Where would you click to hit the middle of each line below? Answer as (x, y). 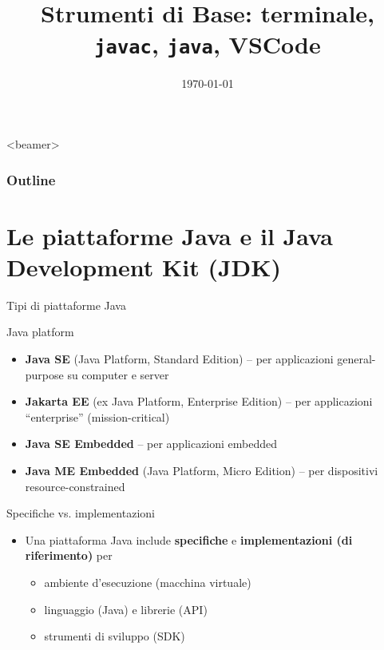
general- (356, 358)
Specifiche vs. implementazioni (81, 513)
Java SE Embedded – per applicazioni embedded (151, 444)
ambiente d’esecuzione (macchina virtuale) (148, 582)
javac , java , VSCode (208, 44)
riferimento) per (69, 555)
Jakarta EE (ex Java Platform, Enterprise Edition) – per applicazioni (199, 401)
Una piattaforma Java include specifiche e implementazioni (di (189, 539)
